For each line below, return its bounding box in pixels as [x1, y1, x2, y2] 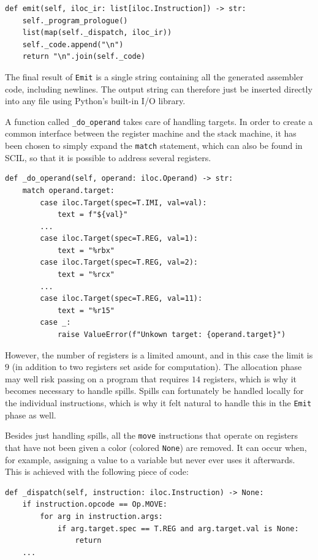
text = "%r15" [57, 306, 115, 315]
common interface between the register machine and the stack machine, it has [5, 127, 297, 140]
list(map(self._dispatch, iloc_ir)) [22, 28, 172, 37]
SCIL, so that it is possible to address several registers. [5, 151, 211, 164]
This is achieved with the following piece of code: [5, 465, 189, 478]
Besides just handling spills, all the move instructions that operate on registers [5, 429, 298, 442]
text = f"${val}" [57, 210, 128, 219]
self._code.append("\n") [22, 40, 124, 49]
